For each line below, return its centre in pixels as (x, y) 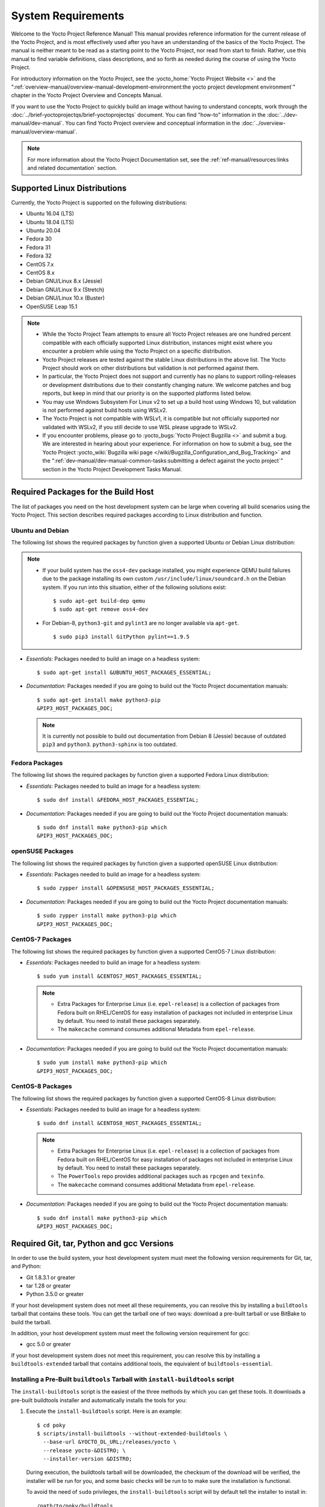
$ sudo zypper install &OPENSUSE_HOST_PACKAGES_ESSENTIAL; (126, 888)
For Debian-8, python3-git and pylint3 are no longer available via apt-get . (141, 623)
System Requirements (68, 16)
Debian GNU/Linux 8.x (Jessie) (64, 281)
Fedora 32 (39, 256)
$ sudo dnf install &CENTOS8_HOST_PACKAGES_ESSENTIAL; (119, 1123)
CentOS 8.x (40, 273)
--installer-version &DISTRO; (88, 1459)
